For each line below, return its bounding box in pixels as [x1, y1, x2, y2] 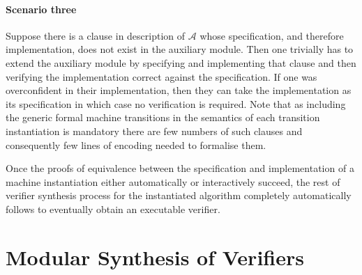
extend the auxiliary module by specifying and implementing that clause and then [6, 55, 356, 70]
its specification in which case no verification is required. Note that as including [6, 96, 346, 111]
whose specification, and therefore [199, 28, 344, 42]
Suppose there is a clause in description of [6, 28, 186, 42]
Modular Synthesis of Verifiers [6, 242, 304, 271]
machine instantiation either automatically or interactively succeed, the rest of [6, 174, 340, 189]
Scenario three [6, 1, 77, 16]
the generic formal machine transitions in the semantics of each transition [6, 110, 320, 125]
